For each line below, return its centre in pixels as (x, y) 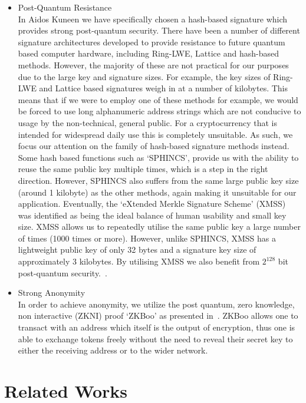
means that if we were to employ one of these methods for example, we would (158, 99)
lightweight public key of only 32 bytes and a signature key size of (137, 250)
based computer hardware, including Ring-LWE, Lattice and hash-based (148, 53)
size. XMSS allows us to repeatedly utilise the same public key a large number (159, 227)
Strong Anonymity (52, 293)
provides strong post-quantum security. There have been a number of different (159, 30)
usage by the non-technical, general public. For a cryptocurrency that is (148, 122)
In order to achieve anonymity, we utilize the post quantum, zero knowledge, (156, 304)
